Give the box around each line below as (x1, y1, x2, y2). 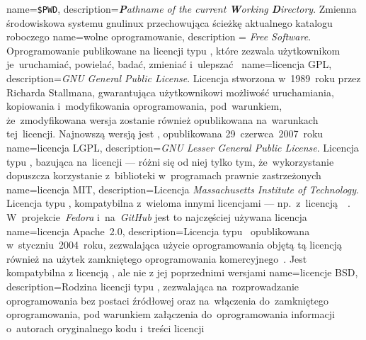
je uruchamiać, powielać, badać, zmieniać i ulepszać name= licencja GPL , (6, 57, 332, 72)
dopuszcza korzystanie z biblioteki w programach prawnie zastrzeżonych (6, 168, 321, 183)
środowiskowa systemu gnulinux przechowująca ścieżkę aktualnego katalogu (6, 15, 333, 30)
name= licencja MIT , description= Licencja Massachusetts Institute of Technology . (6, 181, 359, 196)
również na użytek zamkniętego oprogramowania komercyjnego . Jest (6, 251, 307, 266)
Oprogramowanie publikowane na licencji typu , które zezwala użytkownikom (6, 42, 341, 57)
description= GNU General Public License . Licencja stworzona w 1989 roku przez (6, 71, 361, 86)
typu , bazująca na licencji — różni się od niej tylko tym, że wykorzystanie (6, 154, 334, 169)
